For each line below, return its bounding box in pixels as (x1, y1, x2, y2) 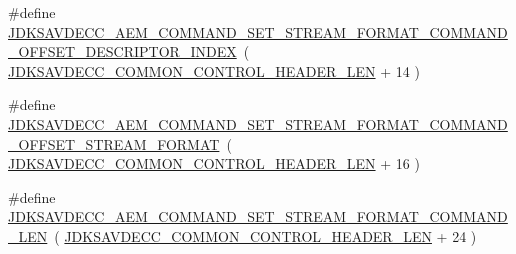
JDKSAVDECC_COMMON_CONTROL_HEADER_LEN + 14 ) (8, 60, 420, 81)
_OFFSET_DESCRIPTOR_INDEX (8, 41, 237, 62)
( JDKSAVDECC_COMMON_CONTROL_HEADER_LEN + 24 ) (54, 225, 477, 246)
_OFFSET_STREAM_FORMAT (8, 133, 220, 154)
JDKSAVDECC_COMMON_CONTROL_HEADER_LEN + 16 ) (8, 153, 420, 174)
